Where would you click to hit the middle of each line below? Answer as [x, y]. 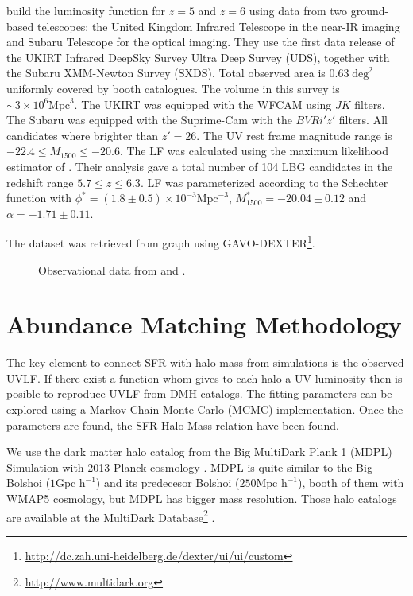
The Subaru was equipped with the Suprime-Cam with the [149, 120]
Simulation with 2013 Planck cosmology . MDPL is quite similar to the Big [189, 467]
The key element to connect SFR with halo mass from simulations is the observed [205, 362]
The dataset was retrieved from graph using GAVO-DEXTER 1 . [161, 242]
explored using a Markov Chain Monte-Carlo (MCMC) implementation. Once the [205, 409]
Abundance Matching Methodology [204, 324]
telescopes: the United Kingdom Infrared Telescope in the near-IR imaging [218, 26]
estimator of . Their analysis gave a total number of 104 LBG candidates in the [200, 166]
